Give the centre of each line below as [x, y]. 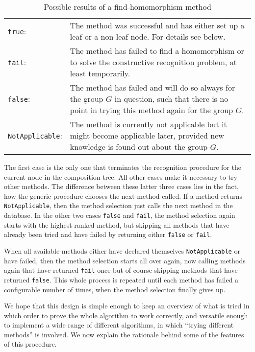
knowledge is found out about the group [139, 147]
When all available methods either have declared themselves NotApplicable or [122, 250]
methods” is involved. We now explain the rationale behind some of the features [124, 334]
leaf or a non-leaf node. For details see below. [148, 36]
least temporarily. [100, 73]
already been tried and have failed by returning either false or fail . [108, 234]
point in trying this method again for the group [152, 110]
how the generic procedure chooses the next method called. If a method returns [123, 196]
